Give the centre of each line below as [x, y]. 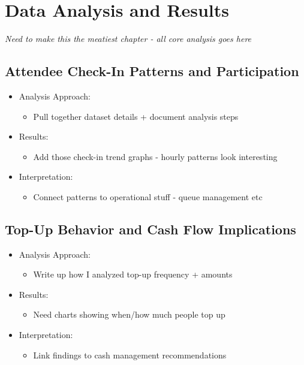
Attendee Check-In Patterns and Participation [152, 71]
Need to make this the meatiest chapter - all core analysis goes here [128, 39]
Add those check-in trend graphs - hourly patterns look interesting [155, 156]
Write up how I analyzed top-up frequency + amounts [133, 274]
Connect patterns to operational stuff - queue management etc [148, 196]
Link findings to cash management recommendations [130, 355]
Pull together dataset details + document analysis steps [136, 116]
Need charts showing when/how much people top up [129, 314]
